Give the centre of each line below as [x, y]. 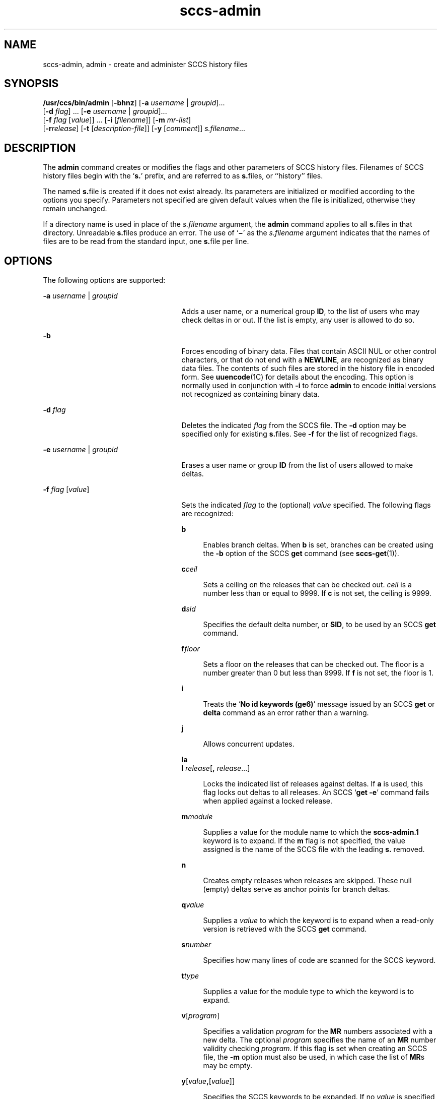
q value [193, 905]
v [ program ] [200, 1016]
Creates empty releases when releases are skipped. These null [307, 881]
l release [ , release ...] [216, 768]
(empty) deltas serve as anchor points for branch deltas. [297, 889]
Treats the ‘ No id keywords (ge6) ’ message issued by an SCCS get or [319, 704]
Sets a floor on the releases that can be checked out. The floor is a [314, 664]
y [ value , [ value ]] [208, 1081]
